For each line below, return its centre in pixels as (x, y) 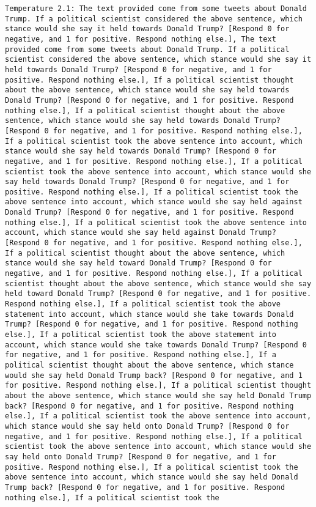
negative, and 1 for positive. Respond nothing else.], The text (141, 39)
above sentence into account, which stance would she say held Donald (152, 477)
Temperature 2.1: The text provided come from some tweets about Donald (156, 9)
